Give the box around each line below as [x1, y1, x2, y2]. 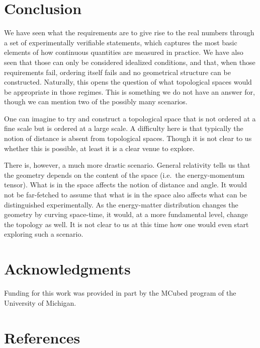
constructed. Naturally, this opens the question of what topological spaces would [4, 77, 252, 87]
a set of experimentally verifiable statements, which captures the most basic [4, 37, 237, 47]
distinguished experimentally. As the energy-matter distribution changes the [4, 199, 238, 210]
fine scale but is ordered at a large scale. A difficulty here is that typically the [4, 123, 243, 133]
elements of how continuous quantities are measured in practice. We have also [4, 47, 243, 57]
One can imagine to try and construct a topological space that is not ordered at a [4, 113, 256, 123]
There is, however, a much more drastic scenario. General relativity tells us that [4, 160, 250, 170]
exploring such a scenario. [4, 229, 83, 239]
